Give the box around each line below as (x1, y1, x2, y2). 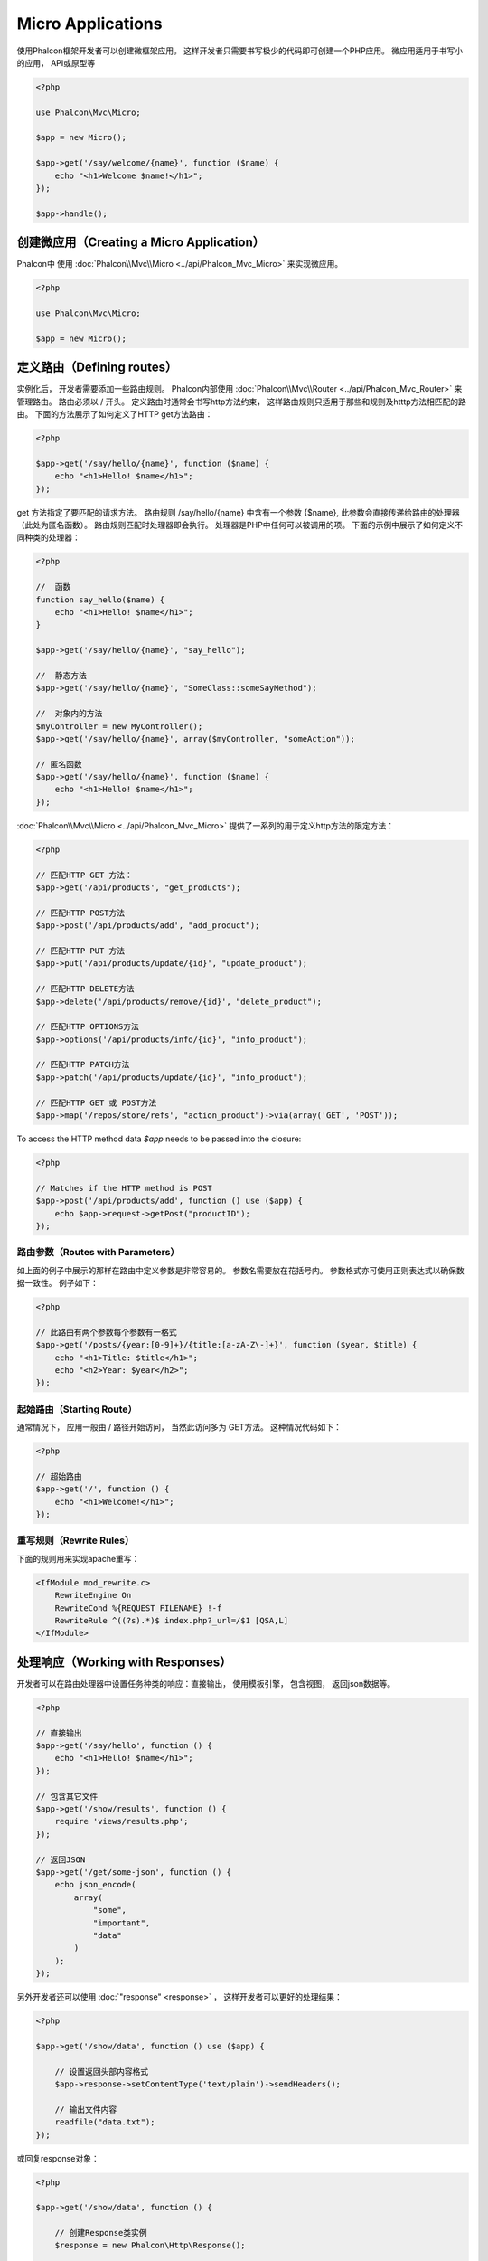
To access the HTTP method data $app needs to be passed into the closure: (16, 1133, 302, 1144)
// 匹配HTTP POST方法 (35, 907, 126, 918)
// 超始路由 (35, 1471, 82, 1481)
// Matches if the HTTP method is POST (35, 1183, 212, 1193)
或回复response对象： (16, 2152, 99, 2163)
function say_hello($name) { (35, 594, 165, 605)
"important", (92, 1917, 151, 1928)
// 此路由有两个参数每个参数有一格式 (35, 1327, 177, 1338)
